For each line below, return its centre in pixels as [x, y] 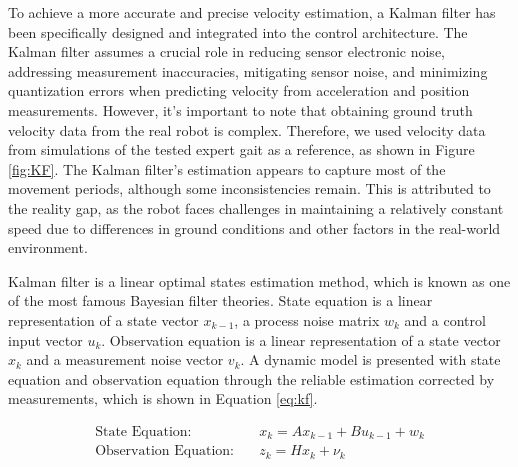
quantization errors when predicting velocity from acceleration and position [239, 90]
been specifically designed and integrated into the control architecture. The [238, 31]
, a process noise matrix [307, 319]
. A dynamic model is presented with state [370, 359]
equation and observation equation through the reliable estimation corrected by [251, 378]
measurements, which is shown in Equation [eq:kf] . [163, 398]
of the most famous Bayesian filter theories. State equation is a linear [220, 300]
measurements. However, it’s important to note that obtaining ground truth [240, 109]
